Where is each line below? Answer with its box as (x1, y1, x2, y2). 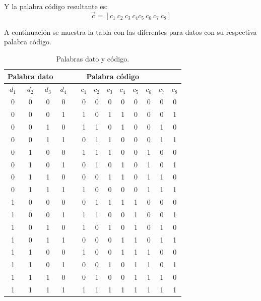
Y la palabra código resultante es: (4, 1, 108, 11)
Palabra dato (8, 71, 53, 81)
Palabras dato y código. (56, 53, 129, 64)
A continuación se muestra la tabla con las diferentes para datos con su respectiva (4, 26, 257, 37)
